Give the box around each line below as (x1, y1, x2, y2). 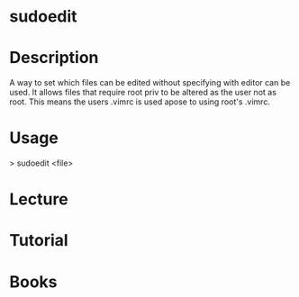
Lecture (9, 189, 69, 210)
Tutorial (9, 230, 69, 251)
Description (9, 48, 99, 68)
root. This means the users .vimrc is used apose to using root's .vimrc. (9, 96, 270, 107)
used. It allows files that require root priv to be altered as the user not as (9, 87, 277, 98)
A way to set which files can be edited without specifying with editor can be (9, 77, 291, 88)
